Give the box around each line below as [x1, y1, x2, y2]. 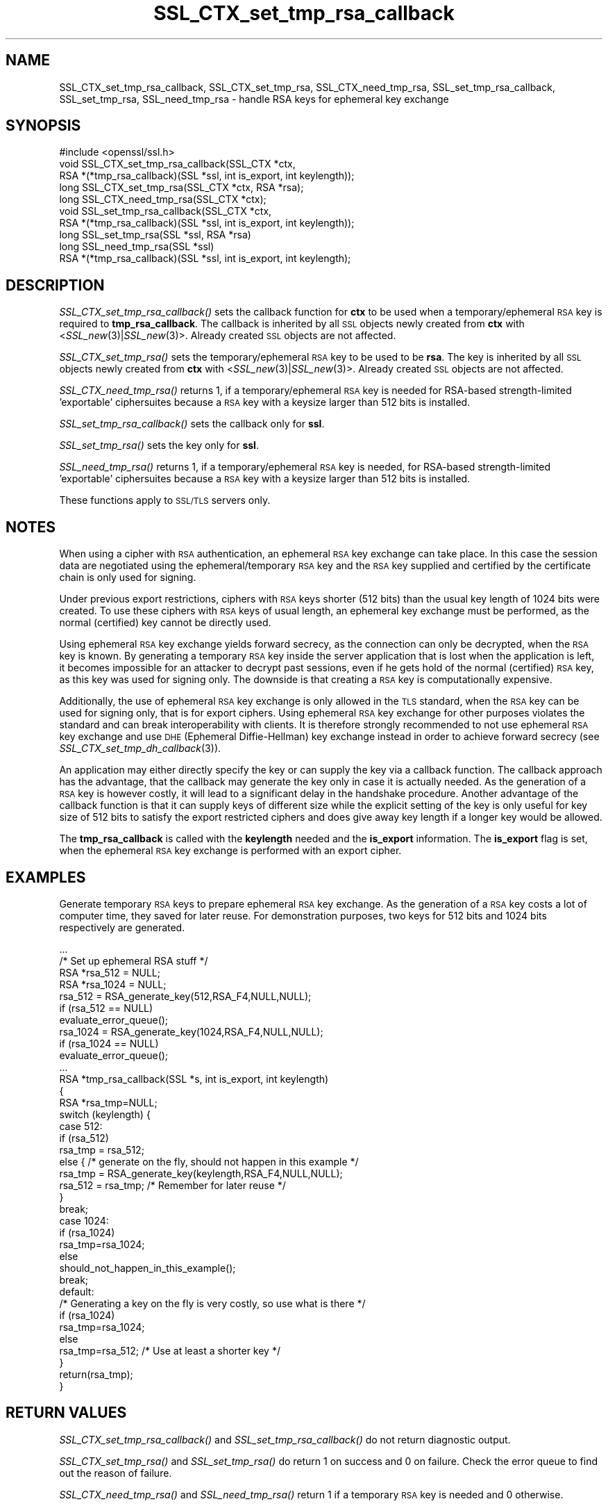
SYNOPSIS [6, 117, 81, 135]
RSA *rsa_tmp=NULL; [59, 1096, 158, 1108]
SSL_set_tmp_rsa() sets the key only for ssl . [59, 439, 259, 452]
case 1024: [59, 1214, 109, 1227]
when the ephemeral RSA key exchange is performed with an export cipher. [59, 844, 402, 857]
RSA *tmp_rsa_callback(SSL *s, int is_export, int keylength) [59, 1072, 329, 1085]
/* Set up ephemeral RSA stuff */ [59, 954, 208, 967]
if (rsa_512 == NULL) [59, 1001, 153, 1014]
